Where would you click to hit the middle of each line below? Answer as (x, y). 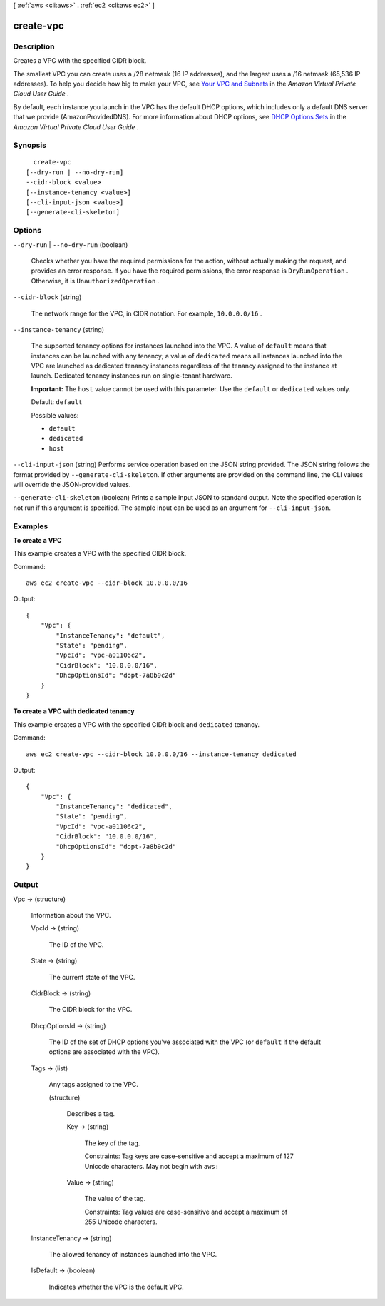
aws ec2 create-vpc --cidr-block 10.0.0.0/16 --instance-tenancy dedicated (161, 754)
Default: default (57, 402)
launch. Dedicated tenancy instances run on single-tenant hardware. (132, 376)
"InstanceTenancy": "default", (111, 635)
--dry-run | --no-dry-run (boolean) (71, 245)
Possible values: (55, 415)
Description (34, 46)
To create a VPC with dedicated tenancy (74, 711)
